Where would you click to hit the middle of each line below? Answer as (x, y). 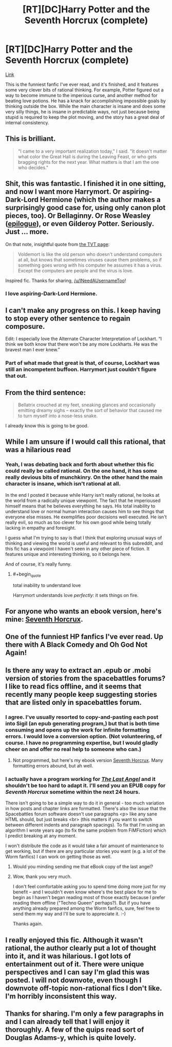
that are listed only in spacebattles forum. (74, 702)
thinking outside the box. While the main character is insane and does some (85, 106)
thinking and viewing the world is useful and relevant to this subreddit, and (84, 543)
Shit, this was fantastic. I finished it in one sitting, (85, 184)
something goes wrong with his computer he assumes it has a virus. (90, 265)
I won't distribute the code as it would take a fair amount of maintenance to (85, 846)
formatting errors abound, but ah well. (53, 765)
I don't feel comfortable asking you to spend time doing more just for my (89, 887)
